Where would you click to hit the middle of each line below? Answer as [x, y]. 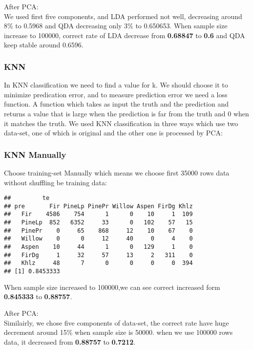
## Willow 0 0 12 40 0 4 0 [98, 239]
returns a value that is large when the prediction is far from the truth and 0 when [126, 113]
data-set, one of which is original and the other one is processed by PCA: [113, 133]
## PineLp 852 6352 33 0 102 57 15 [98, 223]
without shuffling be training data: [55, 182]
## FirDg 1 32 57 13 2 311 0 [98, 255]
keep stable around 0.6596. [44, 45]
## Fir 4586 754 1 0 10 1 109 [98, 214]
